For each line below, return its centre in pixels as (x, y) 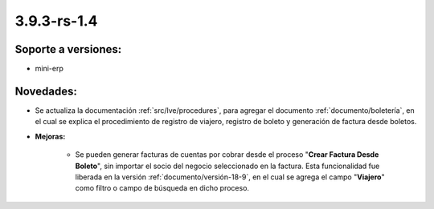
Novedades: (46, 91)
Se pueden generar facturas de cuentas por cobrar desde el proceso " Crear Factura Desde (227, 155)
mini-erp (49, 69)
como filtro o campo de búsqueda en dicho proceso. (162, 188)
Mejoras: (50, 136)
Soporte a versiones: (68, 49)
